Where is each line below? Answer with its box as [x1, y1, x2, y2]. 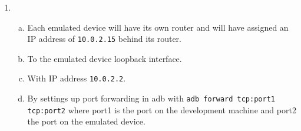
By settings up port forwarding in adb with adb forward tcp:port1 [27, 92, 275, 104]
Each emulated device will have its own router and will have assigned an [27, 21, 289, 33]
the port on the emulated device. [27, 115, 145, 127]
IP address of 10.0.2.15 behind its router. [27, 32, 181, 45]
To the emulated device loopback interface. [27, 52, 182, 64]
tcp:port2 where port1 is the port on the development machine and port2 [27, 103, 296, 116]
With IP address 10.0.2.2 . [27, 72, 126, 84]
